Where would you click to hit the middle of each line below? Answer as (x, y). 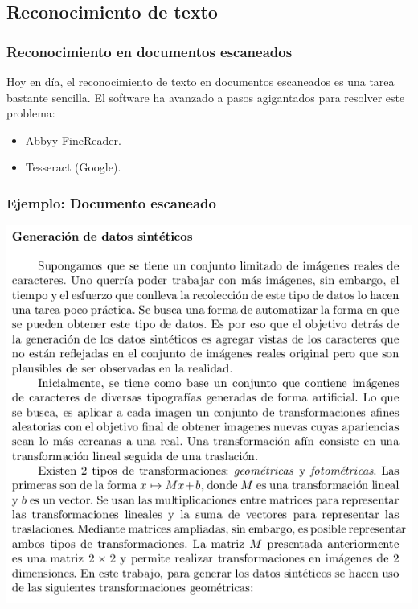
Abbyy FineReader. (73, 140)
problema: (31, 113)
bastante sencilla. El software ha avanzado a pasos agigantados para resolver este (206, 97)
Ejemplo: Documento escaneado (111, 202)
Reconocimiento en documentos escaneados (150, 51)
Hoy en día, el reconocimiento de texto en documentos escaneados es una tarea (201, 81)
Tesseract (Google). (73, 167)
